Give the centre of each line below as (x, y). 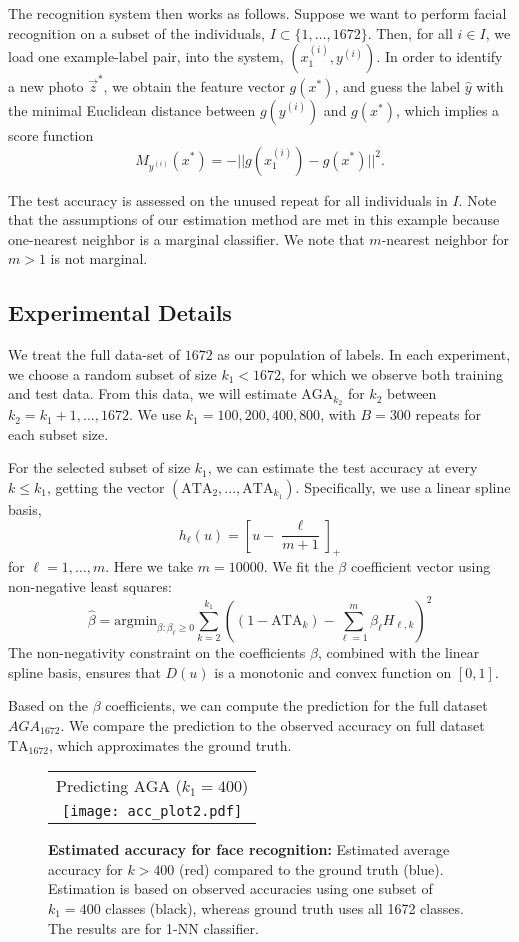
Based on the (48, 705)
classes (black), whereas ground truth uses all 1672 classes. (284, 907)
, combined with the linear (398, 651)
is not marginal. (99, 258)
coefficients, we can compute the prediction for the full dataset (296, 705)
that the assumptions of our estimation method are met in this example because (254, 219)
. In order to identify (439, 56)
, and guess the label (397, 85)
